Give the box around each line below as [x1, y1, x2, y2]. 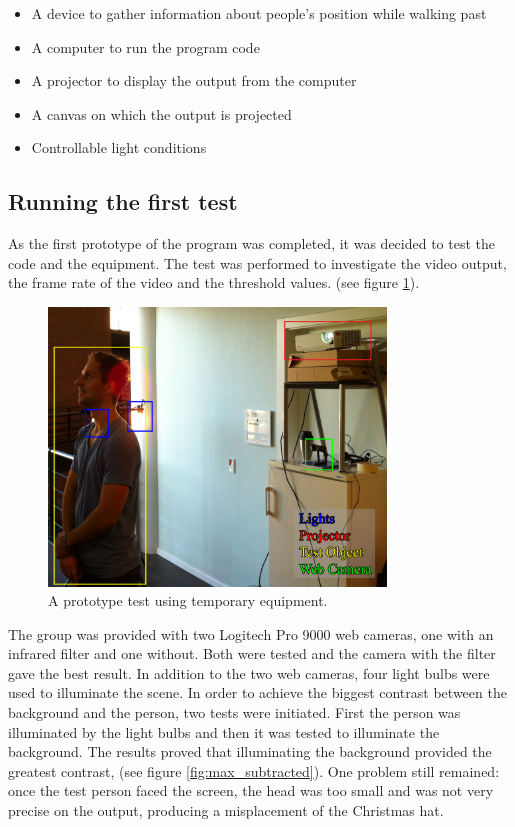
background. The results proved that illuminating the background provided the [8, 741, 492, 762]
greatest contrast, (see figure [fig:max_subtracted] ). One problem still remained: [8, 760, 500, 781]
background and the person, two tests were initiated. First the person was [8, 702, 461, 723]
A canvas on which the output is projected [31, 103, 292, 124]
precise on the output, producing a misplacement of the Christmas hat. [8, 800, 444, 821]
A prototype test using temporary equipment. [48, 590, 328, 611]
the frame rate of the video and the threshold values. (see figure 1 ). [8, 272, 420, 293]
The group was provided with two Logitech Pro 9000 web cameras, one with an [8, 623, 494, 644]
